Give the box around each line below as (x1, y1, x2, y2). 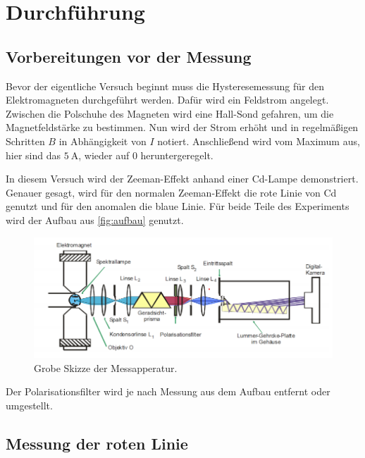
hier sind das (6, 147, 61, 162)
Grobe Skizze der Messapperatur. (34, 360, 178, 375)
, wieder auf (78, 147, 130, 162)
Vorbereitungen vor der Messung (6, 45, 252, 67)
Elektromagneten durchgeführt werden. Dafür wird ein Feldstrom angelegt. (6, 92, 329, 107)
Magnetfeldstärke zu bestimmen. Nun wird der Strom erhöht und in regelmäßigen (6, 120, 359, 135)
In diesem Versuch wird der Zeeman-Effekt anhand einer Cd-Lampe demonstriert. (6, 171, 359, 186)
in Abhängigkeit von (58, 133, 147, 148)
